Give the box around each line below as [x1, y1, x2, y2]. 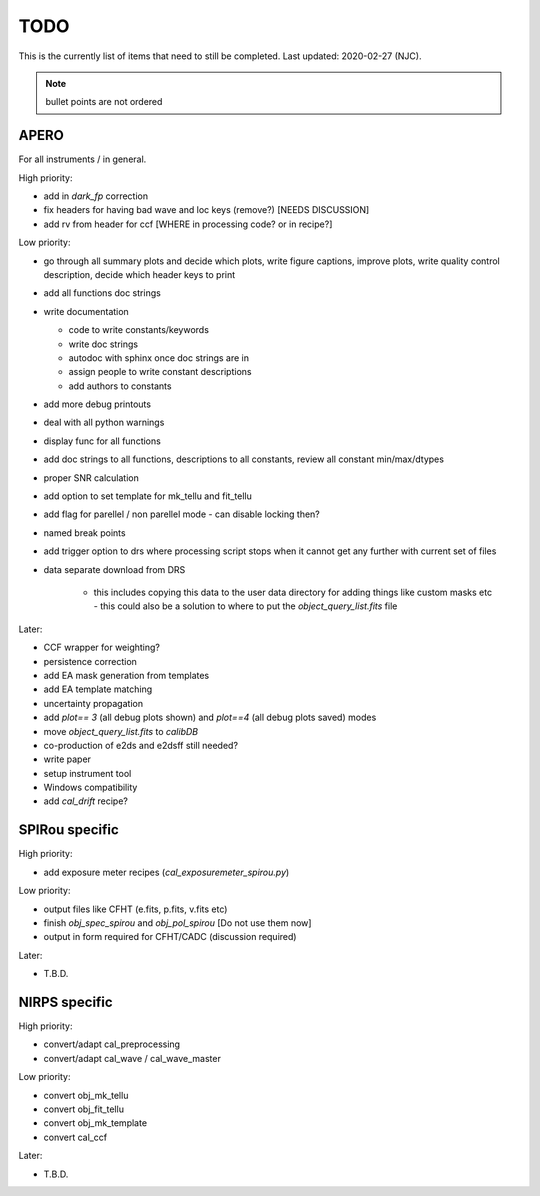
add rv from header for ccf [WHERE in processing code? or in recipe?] [43, 218, 333, 230]
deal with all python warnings [43, 416, 165, 429]
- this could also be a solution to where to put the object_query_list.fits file [93, 600, 398, 612]
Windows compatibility [43, 781, 138, 794]
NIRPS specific [18, 993, 114, 1010]
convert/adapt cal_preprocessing [43, 1038, 180, 1050]
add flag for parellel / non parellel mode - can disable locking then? [43, 508, 320, 520]
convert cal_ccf [43, 1131, 108, 1143]
